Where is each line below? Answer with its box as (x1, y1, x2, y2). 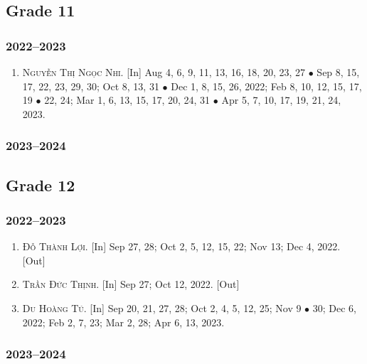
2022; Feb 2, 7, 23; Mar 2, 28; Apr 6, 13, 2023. (22, 314, 225, 329)
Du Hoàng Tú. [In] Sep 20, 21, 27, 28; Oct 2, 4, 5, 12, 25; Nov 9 (22, 301, 302, 315)
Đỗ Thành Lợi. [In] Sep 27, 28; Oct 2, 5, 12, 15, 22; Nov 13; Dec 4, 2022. (22, 239, 341, 254)
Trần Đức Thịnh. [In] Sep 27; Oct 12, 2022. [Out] (22, 277, 240, 291)
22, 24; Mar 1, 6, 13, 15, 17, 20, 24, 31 (44, 92, 211, 107)
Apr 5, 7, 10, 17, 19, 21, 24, (221, 92, 341, 107)
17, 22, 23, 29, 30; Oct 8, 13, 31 (22, 78, 159, 93)
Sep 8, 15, (317, 65, 360, 79)
